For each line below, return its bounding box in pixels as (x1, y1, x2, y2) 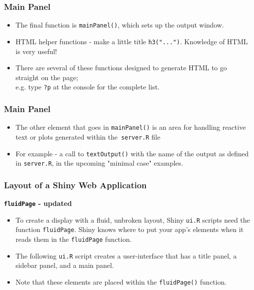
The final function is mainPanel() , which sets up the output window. (15, 20, 224, 30)
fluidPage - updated (4, 198, 72, 208)
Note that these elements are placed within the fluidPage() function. (15, 276, 227, 287)
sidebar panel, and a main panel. (15, 260, 114, 270)
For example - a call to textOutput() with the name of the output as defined (15, 148, 249, 158)
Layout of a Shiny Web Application (4, 178, 147, 191)
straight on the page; (15, 72, 79, 82)
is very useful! (15, 46, 57, 56)
